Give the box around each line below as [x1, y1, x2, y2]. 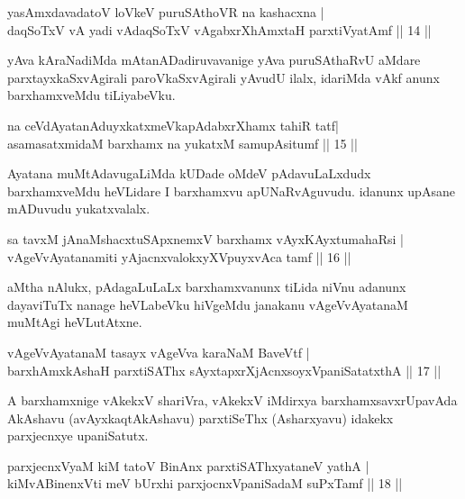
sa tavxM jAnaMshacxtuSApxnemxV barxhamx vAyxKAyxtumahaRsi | [7, 229, 404, 248]
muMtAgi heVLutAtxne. [7, 313, 142, 331]
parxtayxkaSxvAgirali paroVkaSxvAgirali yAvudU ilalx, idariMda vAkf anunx [7, 68, 440, 86]
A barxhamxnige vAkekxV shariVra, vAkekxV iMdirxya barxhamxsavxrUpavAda [7, 391, 458, 410]
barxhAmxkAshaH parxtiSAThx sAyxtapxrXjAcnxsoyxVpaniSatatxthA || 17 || [7, 360, 442, 379]
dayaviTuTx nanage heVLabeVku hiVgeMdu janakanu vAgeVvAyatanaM [7, 295, 408, 313]
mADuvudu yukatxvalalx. [7, 199, 150, 218]
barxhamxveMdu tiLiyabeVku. [7, 86, 176, 104]
